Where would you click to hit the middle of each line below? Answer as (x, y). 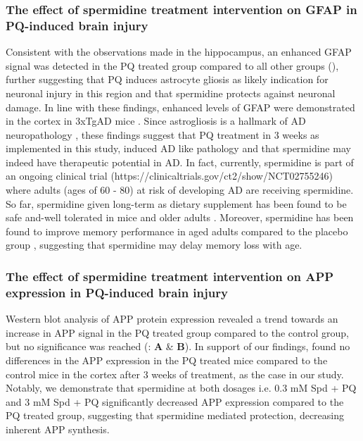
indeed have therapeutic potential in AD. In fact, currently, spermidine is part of (180, 162)
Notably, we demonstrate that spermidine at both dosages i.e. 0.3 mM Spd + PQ (181, 388)
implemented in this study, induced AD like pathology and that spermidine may (178, 148)
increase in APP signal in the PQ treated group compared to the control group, (177, 332)
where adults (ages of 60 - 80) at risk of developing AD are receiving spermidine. (180, 190)
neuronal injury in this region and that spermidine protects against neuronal (171, 93)
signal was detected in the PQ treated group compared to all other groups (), (172, 65)
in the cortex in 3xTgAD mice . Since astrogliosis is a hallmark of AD (156, 121)
